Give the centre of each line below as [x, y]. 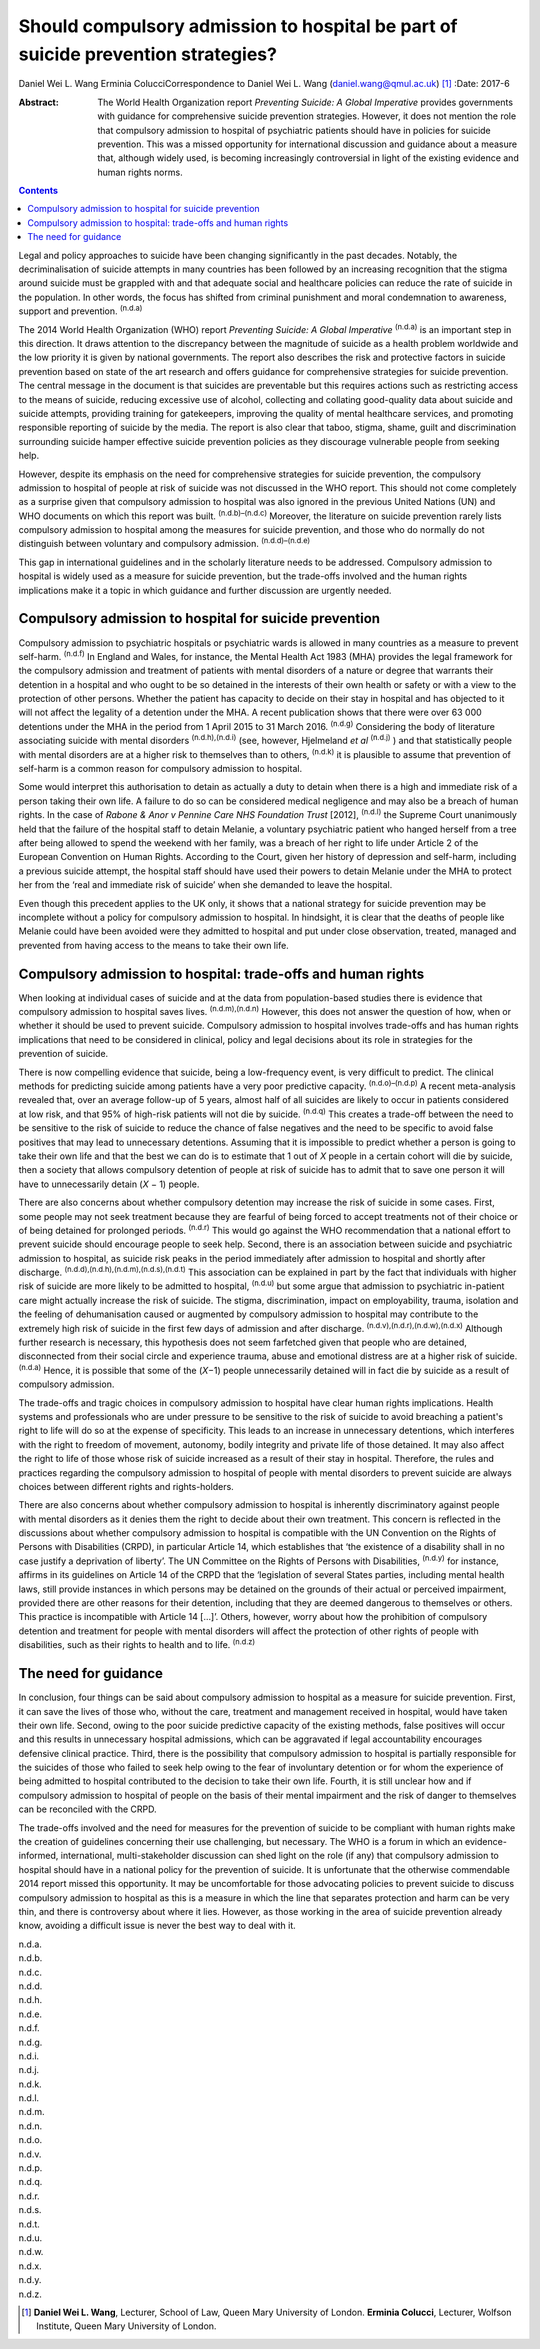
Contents [38, 191]
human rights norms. [140, 172]
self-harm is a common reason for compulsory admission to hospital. [160, 769]
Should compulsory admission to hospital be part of [238, 26]
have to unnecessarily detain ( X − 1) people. [109, 1184]
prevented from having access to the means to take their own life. [153, 945]
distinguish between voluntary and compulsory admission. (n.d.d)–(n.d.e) [164, 543]
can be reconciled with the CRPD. [87, 1809]
